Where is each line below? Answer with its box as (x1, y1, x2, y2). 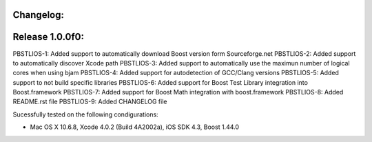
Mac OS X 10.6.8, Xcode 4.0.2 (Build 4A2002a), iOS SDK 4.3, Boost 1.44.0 (30, 123, 240, 131)
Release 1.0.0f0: (12, 31, 84, 43)
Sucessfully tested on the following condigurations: (12, 110, 158, 119)
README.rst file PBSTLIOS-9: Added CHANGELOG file (12, 97, 167, 106)
